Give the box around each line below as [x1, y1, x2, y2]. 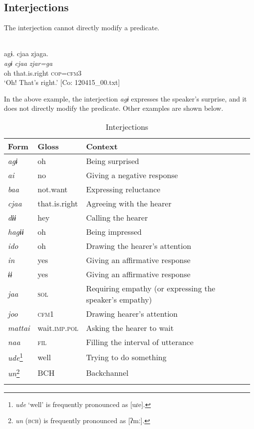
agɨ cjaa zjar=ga [4, 58, 53, 68]
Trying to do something [86, 351, 167, 363]
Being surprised [86, 155, 139, 166]
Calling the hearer [86, 211, 148, 223]
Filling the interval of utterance [86, 336, 194, 347]
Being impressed [86, 225, 142, 237]
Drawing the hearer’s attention [86, 240, 191, 251]
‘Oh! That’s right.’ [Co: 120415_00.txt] [4, 77, 120, 87]
